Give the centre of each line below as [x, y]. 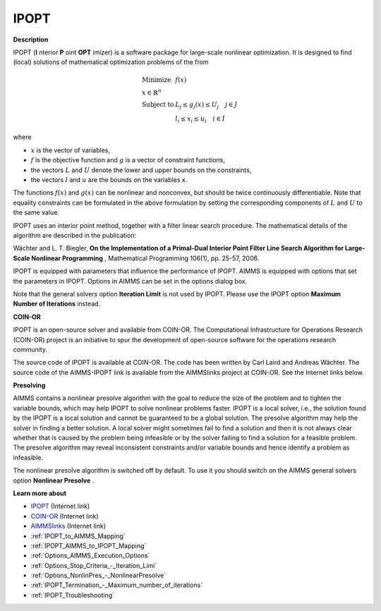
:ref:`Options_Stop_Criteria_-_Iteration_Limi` [94, 565]
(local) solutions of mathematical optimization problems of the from [111, 62]
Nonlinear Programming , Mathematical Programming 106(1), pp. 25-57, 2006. [145, 258]
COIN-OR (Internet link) [65, 516]
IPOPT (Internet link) [60, 506]
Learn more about [40, 493]
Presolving [29, 385]
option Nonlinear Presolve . [54, 480]
